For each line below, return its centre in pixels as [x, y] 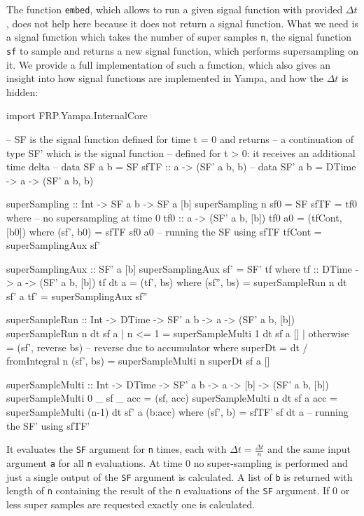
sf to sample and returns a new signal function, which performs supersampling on [183, 50]
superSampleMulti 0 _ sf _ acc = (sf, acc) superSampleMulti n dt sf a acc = [172, 398]
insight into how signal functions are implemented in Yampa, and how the [165, 78]
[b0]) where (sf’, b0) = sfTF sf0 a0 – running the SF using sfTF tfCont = [164, 231]
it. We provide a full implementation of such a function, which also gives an [169, 64]
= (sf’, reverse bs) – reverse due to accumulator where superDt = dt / [157, 347]
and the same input [309, 449]
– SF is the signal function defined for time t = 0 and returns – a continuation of [180, 138]
